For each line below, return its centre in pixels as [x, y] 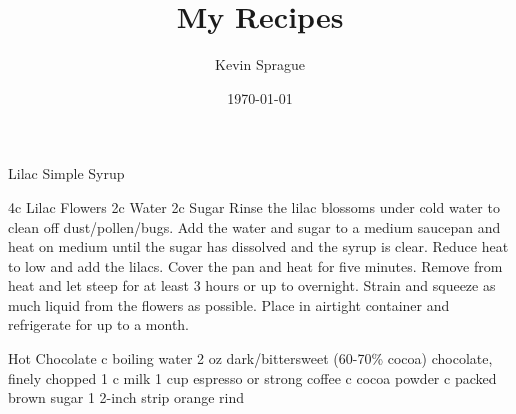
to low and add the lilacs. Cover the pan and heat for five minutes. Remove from [255, 265]
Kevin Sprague [260, 64]
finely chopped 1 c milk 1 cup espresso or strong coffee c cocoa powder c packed [252, 377]
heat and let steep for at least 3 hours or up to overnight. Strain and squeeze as [252, 285]
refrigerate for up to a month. [99, 324]
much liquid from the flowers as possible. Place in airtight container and [229, 304]
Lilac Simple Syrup [66, 173]
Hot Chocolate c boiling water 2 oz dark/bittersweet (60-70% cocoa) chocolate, [250, 358]
